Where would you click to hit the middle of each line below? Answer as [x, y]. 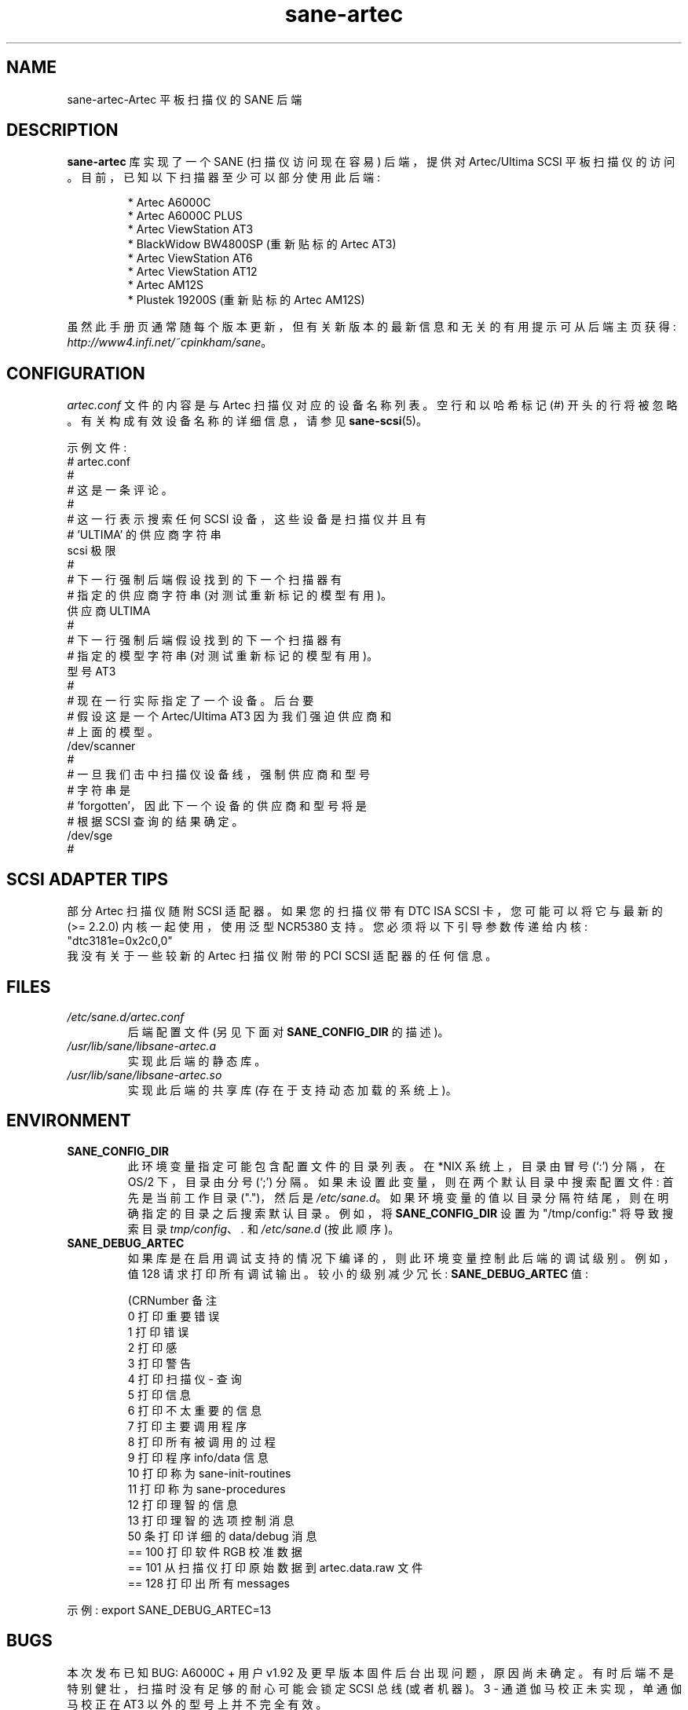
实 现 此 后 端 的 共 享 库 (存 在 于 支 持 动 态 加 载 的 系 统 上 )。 [292, 1089]
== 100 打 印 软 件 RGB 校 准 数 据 [215, 1551]
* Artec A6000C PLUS [185, 216]
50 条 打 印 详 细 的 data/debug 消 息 [222, 1536]
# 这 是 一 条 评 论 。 [120, 490]
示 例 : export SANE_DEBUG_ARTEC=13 [169, 1609]
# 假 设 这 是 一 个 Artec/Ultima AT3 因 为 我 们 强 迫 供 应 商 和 [229, 716]
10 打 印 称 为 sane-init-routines [209, 1473]
